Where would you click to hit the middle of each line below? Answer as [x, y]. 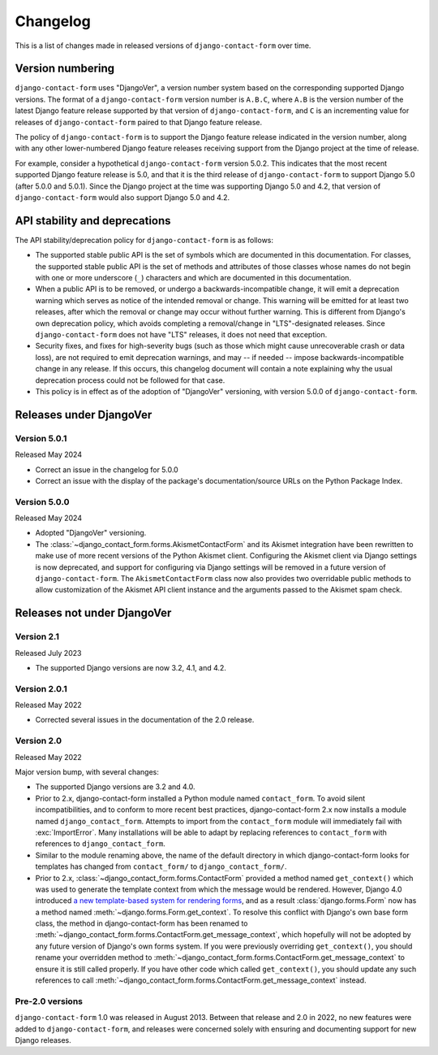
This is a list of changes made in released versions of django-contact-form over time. [163, 46]
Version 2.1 [37, 636]
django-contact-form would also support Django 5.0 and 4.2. [122, 197]
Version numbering [65, 69]
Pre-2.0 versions [49, 1001]
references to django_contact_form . [101, 844]
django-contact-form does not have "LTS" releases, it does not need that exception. [181, 334]
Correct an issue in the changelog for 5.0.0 [107, 469]
